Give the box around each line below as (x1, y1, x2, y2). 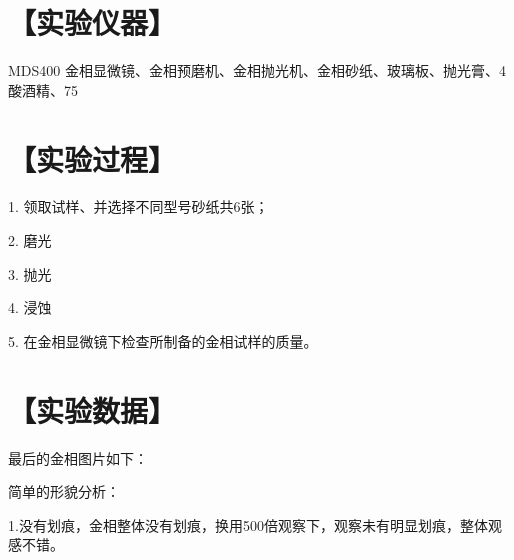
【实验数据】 (8, 389, 177, 430)
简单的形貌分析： (8, 481, 120, 502)
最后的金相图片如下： (8, 447, 148, 468)
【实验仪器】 (8, 2, 177, 43)
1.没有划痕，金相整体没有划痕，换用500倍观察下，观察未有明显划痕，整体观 (8, 514, 502, 535)
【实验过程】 (8, 138, 177, 179)
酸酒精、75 (8, 79, 78, 100)
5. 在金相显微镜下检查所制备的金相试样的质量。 (8, 330, 318, 351)
